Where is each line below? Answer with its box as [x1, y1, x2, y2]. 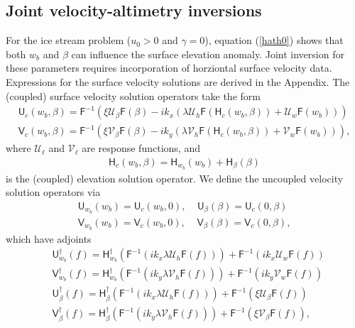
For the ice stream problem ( [6, 33, 131, 48]
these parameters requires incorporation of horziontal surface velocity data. [6, 60, 332, 75]
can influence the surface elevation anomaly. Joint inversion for [71, 46, 344, 61]
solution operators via [6, 185, 101, 199]
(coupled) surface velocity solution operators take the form [6, 88, 261, 103]
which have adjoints [6, 231, 92, 246]
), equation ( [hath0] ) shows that [204, 33, 344, 48]
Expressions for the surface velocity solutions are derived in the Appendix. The [6, 74, 350, 89]
